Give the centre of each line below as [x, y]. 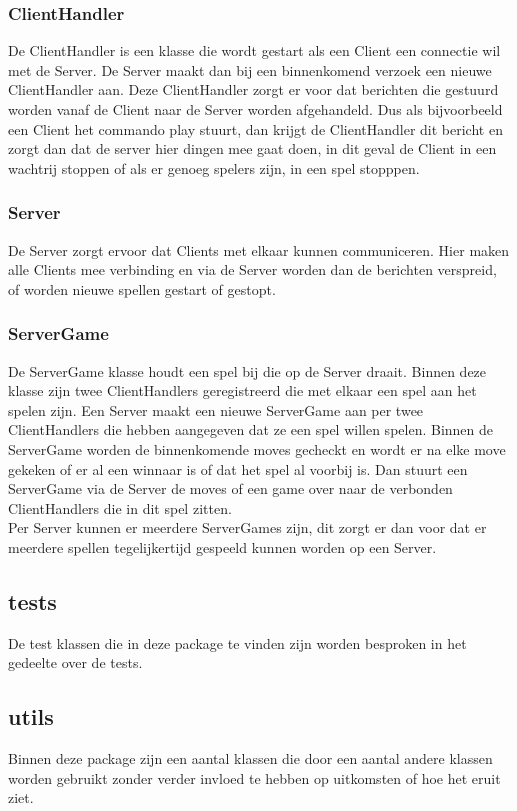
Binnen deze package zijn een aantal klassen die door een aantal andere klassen [250, 758]
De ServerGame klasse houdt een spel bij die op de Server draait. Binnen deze [247, 370]
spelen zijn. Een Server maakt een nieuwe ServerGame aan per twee [216, 409]
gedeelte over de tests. [75, 662]
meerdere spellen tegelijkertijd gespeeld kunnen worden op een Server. [222, 546]
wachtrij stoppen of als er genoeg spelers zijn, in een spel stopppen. [214, 167]
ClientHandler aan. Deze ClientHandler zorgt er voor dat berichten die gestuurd [253, 89]
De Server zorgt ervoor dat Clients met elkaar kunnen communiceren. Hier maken [259, 249]
